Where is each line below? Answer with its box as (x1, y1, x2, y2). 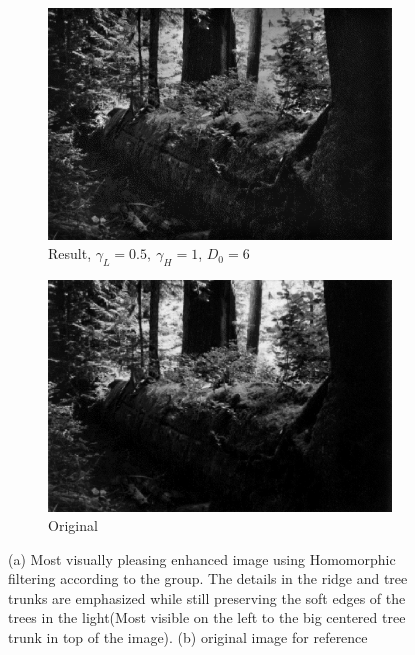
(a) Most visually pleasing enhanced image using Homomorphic (8, 548, 396, 569)
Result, (48, 243, 92, 264)
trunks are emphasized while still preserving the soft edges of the (8, 587, 406, 608)
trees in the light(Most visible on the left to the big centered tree (8, 607, 406, 628)
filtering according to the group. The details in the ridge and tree (8, 568, 408, 589)
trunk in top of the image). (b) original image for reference (8, 627, 368, 648)
